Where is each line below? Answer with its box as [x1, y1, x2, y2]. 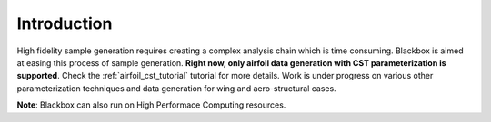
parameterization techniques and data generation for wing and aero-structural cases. [16, 82, 336, 94]
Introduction [16, 14, 113, 33]
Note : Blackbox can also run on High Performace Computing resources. [16, 99, 286, 110]
